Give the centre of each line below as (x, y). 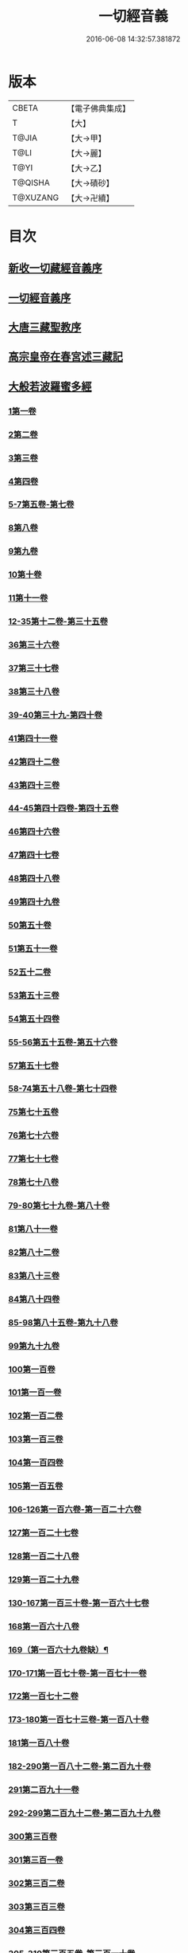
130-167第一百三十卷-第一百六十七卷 (79, 1602)
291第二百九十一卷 (44, 1790)
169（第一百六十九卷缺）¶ (58, 1649)
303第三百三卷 (36, 1907)
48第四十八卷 (34, 879)
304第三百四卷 (37, 1930)
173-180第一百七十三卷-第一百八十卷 (79, 1720)
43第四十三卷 (34, 785)
